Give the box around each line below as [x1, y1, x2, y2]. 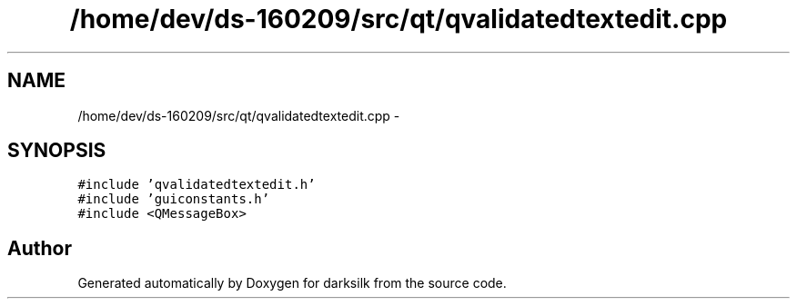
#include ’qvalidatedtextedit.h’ [77, 177, 316, 192]
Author [7, 236, 72, 260]
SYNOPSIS [7, 139, 106, 163]
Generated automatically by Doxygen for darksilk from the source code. [77, 275, 507, 291]
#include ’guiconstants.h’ [77, 192, 270, 207]
